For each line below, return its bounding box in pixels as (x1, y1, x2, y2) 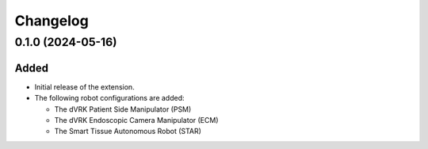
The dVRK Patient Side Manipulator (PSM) (54, 104, 192, 114)
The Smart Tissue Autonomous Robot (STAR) (54, 127, 202, 136)
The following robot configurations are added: (34, 94, 185, 103)
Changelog (14, 12, 89, 29)
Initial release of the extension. (34, 82, 135, 91)
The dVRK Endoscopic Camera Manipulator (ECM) (54, 115, 219, 124)
